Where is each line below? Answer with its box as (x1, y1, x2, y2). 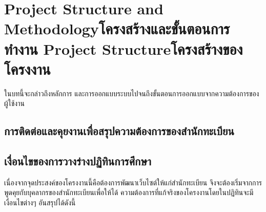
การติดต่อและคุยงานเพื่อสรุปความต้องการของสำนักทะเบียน (4, 123, 234, 139)
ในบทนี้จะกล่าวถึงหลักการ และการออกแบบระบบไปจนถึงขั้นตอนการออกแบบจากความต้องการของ (4, 88, 259, 98)
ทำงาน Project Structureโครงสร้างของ (4, 38, 243, 59)
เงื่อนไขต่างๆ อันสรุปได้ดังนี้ (4, 197, 76, 208)
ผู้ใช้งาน (4, 98, 25, 109)
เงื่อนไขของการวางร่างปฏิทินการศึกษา (4, 153, 152, 169)
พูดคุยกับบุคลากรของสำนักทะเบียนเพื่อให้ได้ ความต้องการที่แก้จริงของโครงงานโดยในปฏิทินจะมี (4, 187, 254, 198)
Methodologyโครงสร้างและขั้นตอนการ (4, 18, 230, 39)
